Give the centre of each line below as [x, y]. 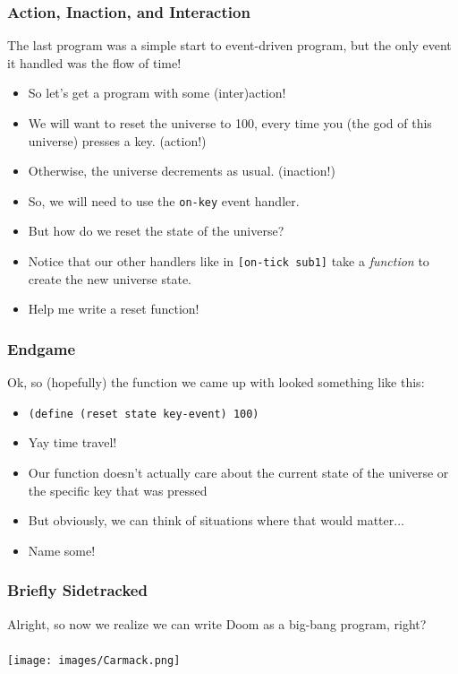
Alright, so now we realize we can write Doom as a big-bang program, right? [217, 623]
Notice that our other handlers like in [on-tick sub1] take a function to [229, 261]
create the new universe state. [110, 278]
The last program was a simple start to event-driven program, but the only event [229, 45]
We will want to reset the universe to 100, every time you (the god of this [230, 123]
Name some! [62, 550]
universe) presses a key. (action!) [117, 140]
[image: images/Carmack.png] [94, 660]
